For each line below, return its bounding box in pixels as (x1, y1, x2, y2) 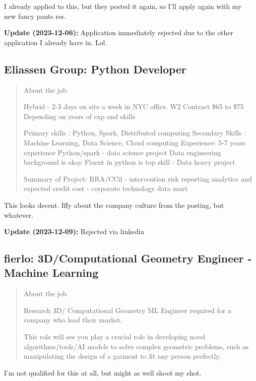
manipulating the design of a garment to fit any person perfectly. (23, 351, 221, 361)
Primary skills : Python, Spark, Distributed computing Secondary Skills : (23, 127, 246, 138)
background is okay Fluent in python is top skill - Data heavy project (23, 157, 235, 167)
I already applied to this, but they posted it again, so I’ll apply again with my (4, 1, 242, 11)
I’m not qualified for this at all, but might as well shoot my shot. (4, 367, 201, 378)
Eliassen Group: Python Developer (4, 61, 187, 76)
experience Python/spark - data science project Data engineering (23, 147, 221, 157)
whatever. (4, 209, 34, 220)
